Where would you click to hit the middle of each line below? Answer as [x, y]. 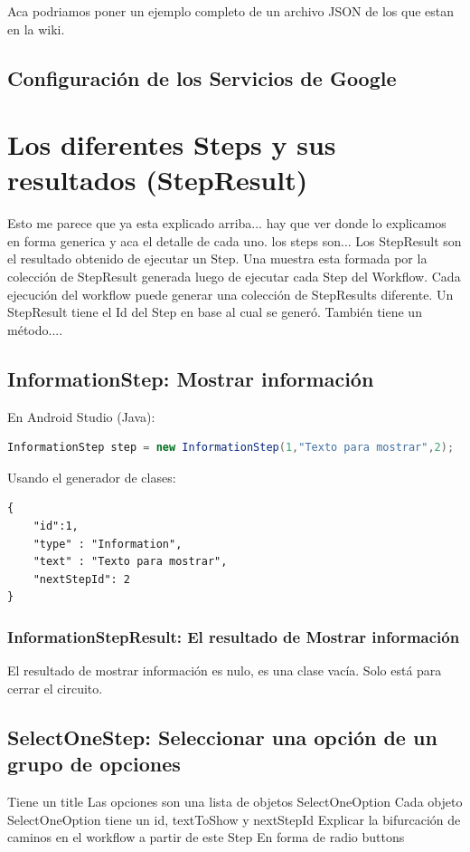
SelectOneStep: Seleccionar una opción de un [222, 737]
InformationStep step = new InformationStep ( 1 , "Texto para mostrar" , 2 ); [231, 448]
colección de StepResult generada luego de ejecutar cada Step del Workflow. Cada [234, 277]
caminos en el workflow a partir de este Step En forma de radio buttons [206, 837]
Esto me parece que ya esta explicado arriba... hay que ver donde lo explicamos [227, 223]
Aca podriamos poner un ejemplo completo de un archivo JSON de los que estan [231, 11]
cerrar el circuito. [55, 688]
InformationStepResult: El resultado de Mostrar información [234, 636]
